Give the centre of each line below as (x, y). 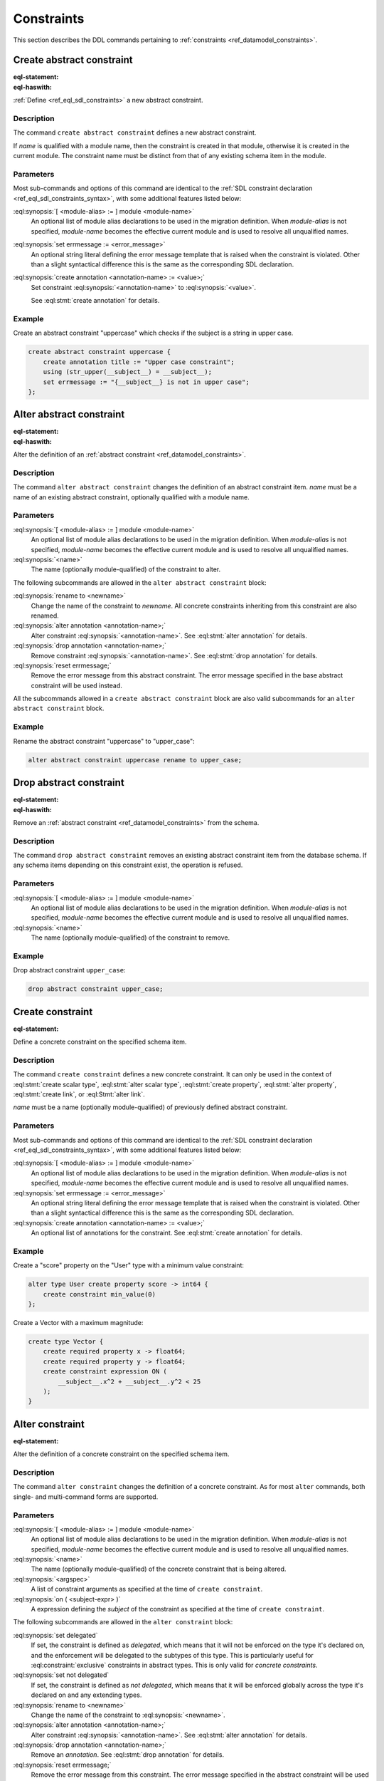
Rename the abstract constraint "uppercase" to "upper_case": (104, 741)
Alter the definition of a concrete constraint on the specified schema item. (121, 1454)
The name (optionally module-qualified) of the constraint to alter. (126, 569)
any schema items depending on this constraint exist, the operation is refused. (128, 865)
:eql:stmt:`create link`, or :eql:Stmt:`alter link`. (79, 1094)
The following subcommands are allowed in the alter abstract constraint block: (140, 582)
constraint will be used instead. (76, 685)
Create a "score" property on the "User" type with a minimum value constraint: (129, 1265)
